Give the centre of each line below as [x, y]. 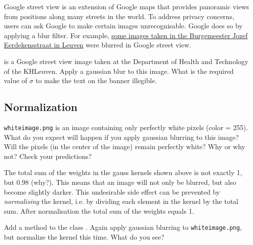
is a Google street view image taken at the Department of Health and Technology [126, 61]
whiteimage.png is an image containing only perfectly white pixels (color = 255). [126, 127]
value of [16, 80]
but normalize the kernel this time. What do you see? [84, 237]
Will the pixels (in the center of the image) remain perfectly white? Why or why [125, 146]
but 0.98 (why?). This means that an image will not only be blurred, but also [120, 182]
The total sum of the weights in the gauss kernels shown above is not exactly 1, [123, 172]
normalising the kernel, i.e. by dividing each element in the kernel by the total [121, 201]
